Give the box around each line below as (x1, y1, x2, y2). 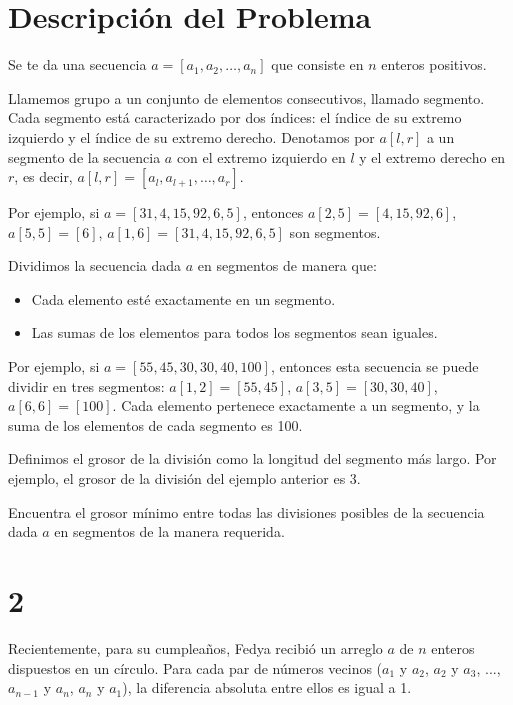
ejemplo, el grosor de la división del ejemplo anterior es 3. (8, 468, 361, 489)
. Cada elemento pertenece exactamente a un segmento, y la (112, 395, 480, 416)
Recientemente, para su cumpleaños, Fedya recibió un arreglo (8, 637, 383, 658)
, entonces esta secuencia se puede (270, 356, 479, 377)
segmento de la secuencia (8, 146, 161, 167)
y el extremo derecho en (359, 146, 506, 167)
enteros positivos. (381, 54, 487, 75)
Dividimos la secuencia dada (8, 255, 182, 276)
